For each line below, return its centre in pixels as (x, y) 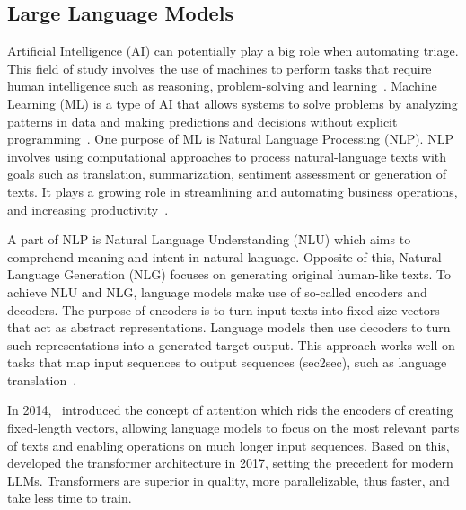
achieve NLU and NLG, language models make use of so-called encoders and (217, 291)
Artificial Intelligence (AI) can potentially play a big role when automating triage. (233, 51)
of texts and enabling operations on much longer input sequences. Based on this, (229, 445)
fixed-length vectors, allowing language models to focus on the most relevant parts (233, 428)
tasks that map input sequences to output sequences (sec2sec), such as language (227, 362)
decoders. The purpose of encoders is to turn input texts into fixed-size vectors (224, 309)
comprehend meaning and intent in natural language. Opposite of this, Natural (224, 256)
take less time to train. (70, 498)
